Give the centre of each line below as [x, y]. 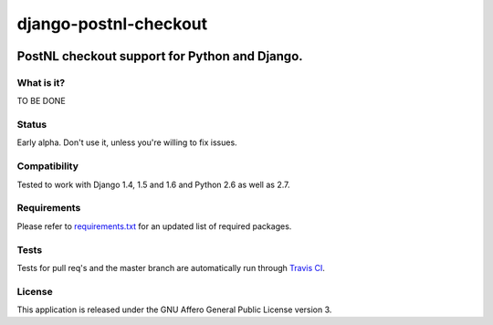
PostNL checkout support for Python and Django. [160, 56]
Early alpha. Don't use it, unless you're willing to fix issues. [127, 142]
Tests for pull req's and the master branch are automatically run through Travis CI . [171, 267]
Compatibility [48, 166]
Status [32, 125]
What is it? [41, 82]
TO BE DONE [41, 101]
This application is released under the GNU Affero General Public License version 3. [174, 309]
